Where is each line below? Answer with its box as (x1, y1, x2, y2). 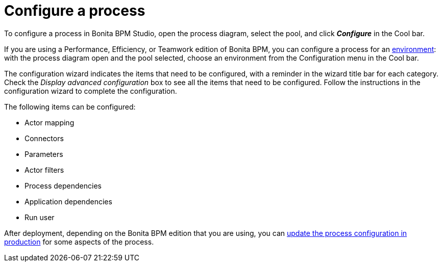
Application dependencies (24, 197, 112, 206)
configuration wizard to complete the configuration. (4, 86, 177, 95)
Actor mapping (24, 118, 75, 127)
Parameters (24, 149, 63, 158)
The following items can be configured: (4, 102, 136, 111)
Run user (24, 212, 55, 222)
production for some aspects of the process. (4, 237, 154, 246)
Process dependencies (24, 181, 102, 190)
